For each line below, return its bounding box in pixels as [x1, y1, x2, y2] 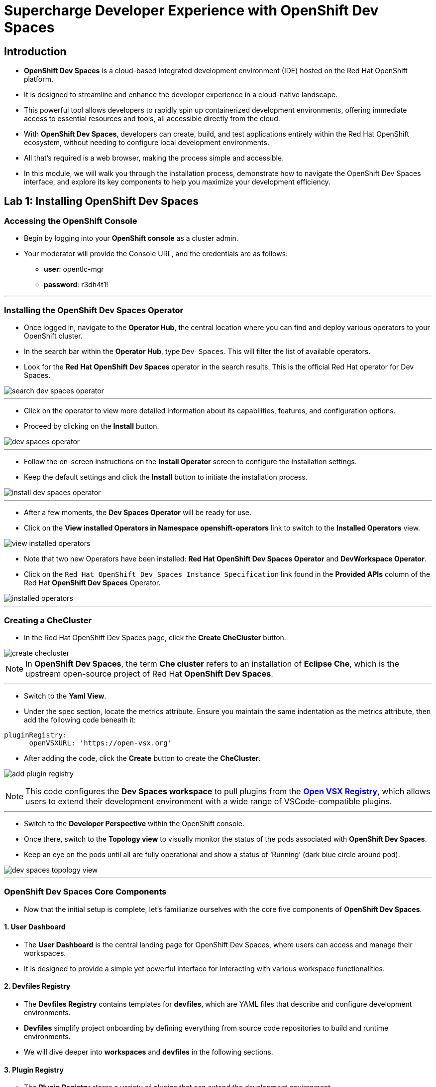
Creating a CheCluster [4, 615, 92, 625]
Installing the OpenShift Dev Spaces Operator [4, 305, 184, 315]
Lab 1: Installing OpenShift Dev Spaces [4, 194, 199, 207]
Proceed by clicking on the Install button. [24, 422, 159, 431]
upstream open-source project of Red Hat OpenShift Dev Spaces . [25, 668, 273, 679]
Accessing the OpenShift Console [4, 216, 137, 226]
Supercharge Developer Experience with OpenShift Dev [4, 2, 379, 19]
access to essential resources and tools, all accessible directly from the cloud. [24, 114, 280, 123]
